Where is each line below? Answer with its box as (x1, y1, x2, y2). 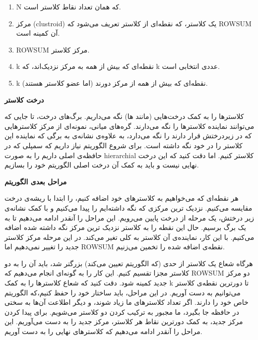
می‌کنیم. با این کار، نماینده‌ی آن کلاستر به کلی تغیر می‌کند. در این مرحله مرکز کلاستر (4, 231, 255, 242)
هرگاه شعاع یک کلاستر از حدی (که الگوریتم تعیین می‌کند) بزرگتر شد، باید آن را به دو (4, 258, 253, 268)
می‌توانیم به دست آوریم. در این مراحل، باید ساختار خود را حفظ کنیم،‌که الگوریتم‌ (4, 287, 241, 297)
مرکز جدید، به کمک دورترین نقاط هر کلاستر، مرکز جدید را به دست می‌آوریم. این (4, 316, 243, 327)
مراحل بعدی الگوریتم (4, 176, 67, 186)
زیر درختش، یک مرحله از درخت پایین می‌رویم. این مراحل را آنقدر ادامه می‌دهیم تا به (4, 212, 255, 223)
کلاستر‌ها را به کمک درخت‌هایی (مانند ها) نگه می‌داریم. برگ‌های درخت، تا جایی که (4, 111, 244, 121)
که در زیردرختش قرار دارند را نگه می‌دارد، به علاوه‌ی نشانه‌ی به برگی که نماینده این (4, 130, 252, 141)
